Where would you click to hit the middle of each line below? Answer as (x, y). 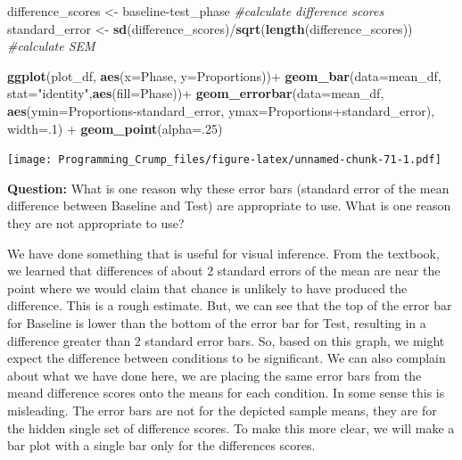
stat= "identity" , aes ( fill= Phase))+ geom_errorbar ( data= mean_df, (196, 93)
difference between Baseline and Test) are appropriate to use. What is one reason (229, 205)
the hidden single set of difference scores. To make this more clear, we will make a (231, 427)
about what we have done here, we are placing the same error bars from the (214, 375)
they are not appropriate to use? (96, 223)
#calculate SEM (51, 46)
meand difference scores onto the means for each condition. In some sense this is (226, 393)
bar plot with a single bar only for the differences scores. (161, 445)
